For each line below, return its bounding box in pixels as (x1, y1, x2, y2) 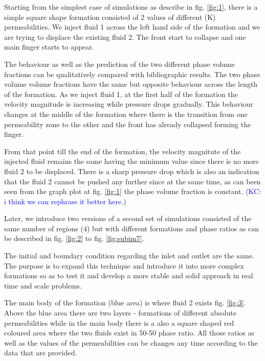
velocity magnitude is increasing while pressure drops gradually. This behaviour (4, 99, 253, 109)
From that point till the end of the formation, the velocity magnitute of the (4, 146, 241, 156)
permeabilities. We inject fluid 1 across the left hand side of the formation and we (4, 21, 260, 32)
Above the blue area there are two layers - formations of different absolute (4, 307, 236, 318)
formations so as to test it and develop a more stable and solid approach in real (4, 270, 253, 281)
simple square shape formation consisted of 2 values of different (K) (4, 11, 216, 22)
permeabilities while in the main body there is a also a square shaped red (4, 317, 234, 328)
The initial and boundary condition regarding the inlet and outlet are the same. (4, 250, 254, 261)
